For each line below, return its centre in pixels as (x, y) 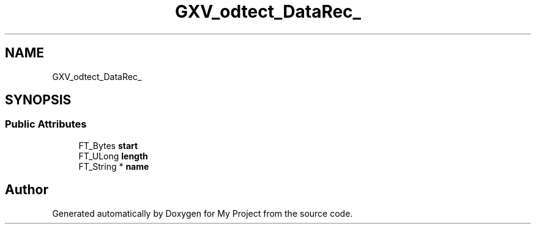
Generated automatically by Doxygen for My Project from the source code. (203, 213)
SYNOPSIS (38, 100)
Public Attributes (46, 124)
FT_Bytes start (108, 145)
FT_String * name (114, 166)
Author (27, 190)
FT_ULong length (113, 156)
